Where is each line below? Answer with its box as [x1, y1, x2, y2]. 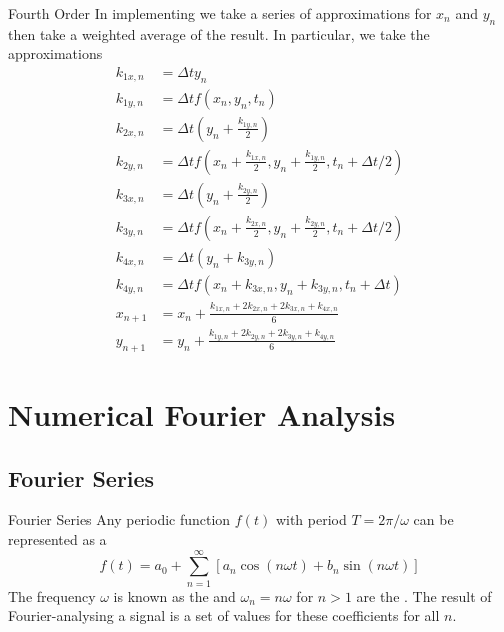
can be [413, 509, 454, 530]
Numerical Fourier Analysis [8, 393, 396, 434]
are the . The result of [356, 585, 492, 606]
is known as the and [113, 585, 236, 606]
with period [275, 509, 347, 530]
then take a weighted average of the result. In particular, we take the [8, 23, 430, 44]
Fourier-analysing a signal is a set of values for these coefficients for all [8, 605, 440, 626]
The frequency [8, 585, 96, 606]
